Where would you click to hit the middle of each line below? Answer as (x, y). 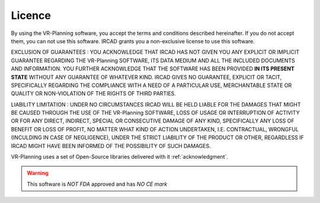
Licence (31, 15)
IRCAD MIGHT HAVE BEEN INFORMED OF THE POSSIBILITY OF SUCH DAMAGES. (111, 146)
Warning (38, 173)
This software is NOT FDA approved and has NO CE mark (97, 184)
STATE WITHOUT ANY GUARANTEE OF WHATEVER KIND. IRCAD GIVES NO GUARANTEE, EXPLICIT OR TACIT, (146, 77)
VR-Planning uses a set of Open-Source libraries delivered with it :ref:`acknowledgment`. (119, 157)
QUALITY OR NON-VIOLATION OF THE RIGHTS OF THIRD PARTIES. (93, 94)
